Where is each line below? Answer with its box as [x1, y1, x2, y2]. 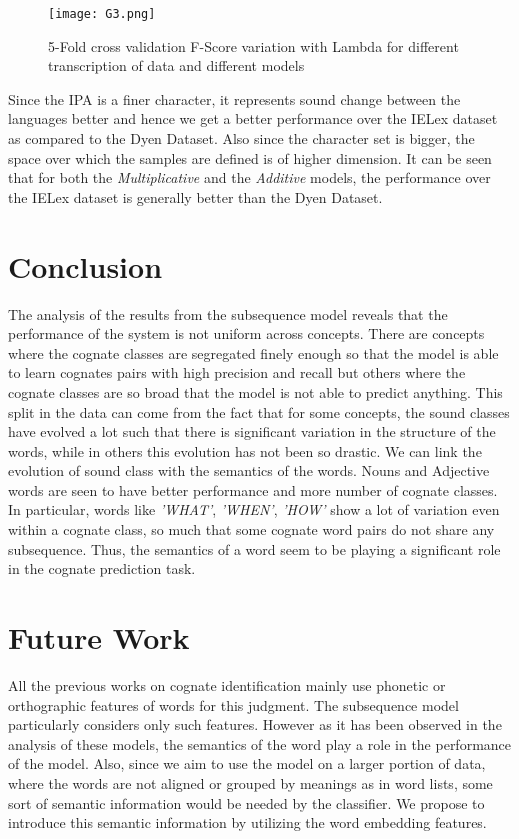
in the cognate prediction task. [8, 558, 196, 579]
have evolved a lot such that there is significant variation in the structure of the [8, 421, 496, 442]
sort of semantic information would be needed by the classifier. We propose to [8, 792, 485, 813]
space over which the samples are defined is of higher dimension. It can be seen [8, 147, 492, 168]
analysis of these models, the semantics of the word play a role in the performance [8, 733, 512, 754]
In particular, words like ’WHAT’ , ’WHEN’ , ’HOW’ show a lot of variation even [8, 499, 500, 520]
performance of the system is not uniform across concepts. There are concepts [8, 323, 485, 344]
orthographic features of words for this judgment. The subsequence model [8, 694, 459, 715]
